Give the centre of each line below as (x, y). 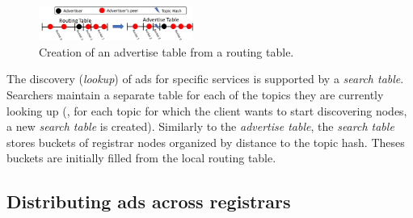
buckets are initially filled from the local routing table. (141, 158)
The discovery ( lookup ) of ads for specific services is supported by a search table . (205, 79)
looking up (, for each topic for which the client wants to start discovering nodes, (207, 110)
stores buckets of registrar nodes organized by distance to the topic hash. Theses (206, 142)
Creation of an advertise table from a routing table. (166, 51)
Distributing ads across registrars (149, 201)
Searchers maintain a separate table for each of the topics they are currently (195, 95)
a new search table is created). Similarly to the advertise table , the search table (200, 126)
